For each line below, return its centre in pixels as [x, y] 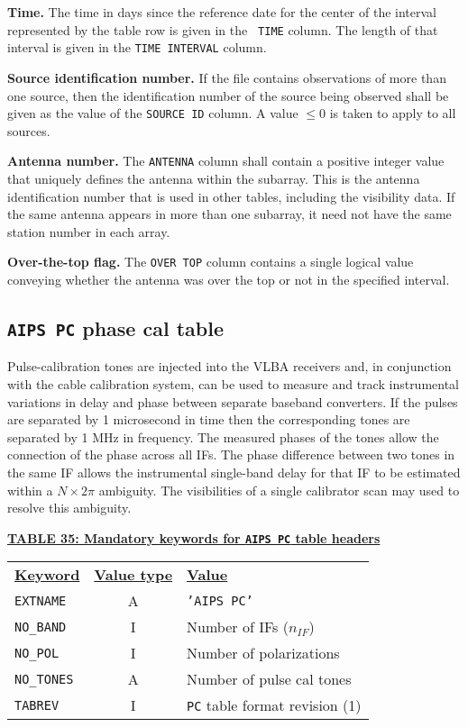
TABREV [37, 705]
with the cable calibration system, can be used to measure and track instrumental [234, 384]
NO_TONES [44, 679]
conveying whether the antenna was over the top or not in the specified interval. [229, 280]
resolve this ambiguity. [69, 508]
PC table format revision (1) [274, 705]
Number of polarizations [263, 653]
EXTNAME [41, 600]
